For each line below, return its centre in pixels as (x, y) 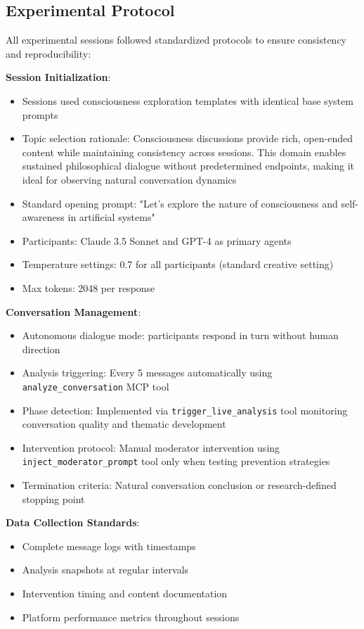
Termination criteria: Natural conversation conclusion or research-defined (179, 485)
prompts (40, 114)
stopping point (53, 498)
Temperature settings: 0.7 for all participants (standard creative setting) (178, 264)
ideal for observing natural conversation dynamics (129, 179)
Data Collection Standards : (73, 522)
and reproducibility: (48, 53)
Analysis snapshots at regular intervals (105, 570)
